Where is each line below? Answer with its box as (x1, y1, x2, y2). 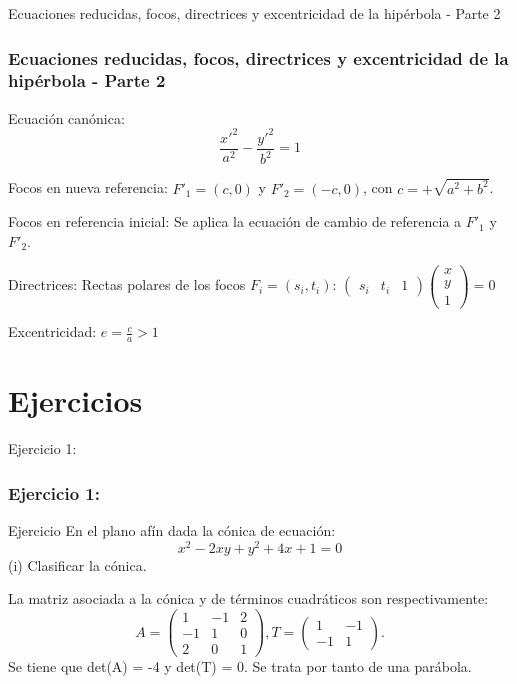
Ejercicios (8, 380, 143, 421)
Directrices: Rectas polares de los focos (8, 274, 246, 295)
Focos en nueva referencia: (8, 177, 168, 198)
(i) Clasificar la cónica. (8, 554, 147, 575)
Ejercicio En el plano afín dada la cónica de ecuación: (8, 520, 336, 541)
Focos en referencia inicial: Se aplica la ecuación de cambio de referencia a (8, 211, 462, 232)
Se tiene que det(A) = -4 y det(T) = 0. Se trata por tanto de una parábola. (8, 656, 472, 677)
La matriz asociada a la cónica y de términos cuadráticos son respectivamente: (8, 588, 489, 609)
